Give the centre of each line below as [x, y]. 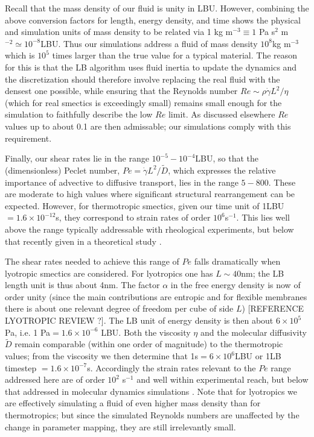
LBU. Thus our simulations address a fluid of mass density [149, 43]
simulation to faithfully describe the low [79, 114]
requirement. [28, 138]
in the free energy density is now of [235, 285]
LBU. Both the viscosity [146, 332]
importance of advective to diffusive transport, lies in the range [122, 182]
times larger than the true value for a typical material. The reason [175, 55]
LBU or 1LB [258, 356]
